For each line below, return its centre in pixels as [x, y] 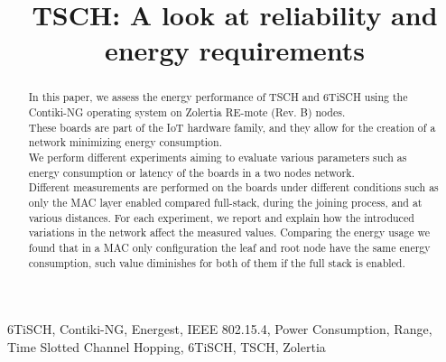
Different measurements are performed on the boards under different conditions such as [233, 187]
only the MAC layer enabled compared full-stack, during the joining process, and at [225, 202]
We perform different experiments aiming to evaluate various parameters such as [218, 157]
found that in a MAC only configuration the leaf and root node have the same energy [229, 247]
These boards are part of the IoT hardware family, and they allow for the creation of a [232, 127]
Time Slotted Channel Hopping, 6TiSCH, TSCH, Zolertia [167, 346]
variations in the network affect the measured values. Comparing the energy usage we [229, 232]
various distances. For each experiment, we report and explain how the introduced [221, 217]
